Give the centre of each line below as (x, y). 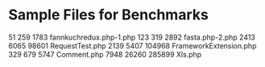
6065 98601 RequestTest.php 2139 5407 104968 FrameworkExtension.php (132, 45)
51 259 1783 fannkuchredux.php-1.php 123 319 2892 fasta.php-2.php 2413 (132, 37)
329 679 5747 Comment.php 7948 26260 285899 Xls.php (105, 54)
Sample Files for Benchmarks (109, 15)
